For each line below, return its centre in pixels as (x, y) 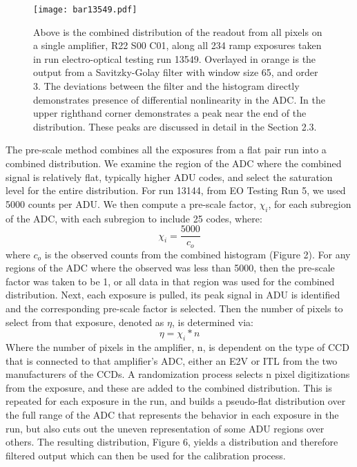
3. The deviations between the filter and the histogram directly (166, 86)
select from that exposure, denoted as (85, 322)
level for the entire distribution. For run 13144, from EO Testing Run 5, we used (176, 190)
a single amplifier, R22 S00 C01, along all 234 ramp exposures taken (177, 45)
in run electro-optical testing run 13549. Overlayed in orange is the (175, 58)
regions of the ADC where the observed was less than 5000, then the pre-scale (170, 268)
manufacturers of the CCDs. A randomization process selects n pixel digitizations (178, 374)
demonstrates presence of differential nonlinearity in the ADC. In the (179, 99)
